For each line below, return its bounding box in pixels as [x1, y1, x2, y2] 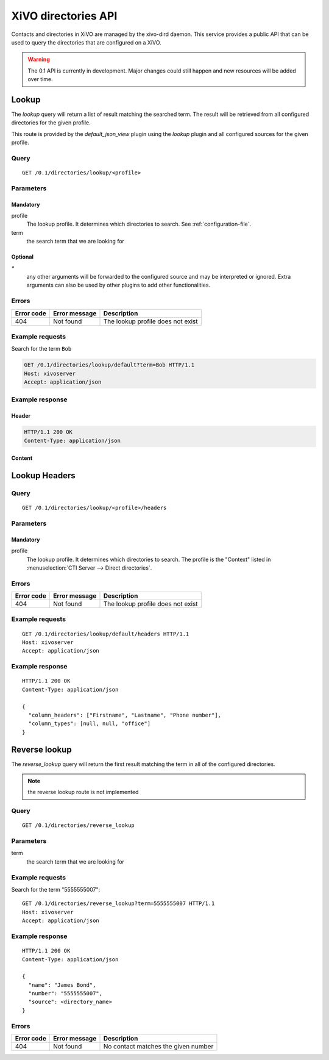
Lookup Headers [11, 470, 76, 481]
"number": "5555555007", [28, 990, 103, 997]
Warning [27, 56, 50, 63]
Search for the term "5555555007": [11, 886, 101, 893]
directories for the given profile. [11, 119, 91, 126]
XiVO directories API [11, 9, 118, 23]
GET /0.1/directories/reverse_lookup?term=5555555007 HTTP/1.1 [22, 900, 215, 907]
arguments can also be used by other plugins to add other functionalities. [26, 281, 210, 289]
